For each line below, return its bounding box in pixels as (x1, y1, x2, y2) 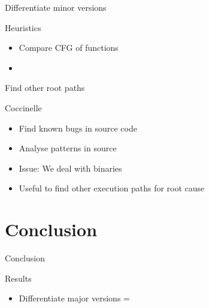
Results (5, 272, 32, 284)
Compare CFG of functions (19, 41, 119, 54)
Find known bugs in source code (19, 121, 137, 134)
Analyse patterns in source (19, 142, 117, 154)
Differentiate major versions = (19, 292, 130, 304)
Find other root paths (5, 81, 85, 94)
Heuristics (5, 21, 41, 33)
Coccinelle (5, 101, 42, 114)
